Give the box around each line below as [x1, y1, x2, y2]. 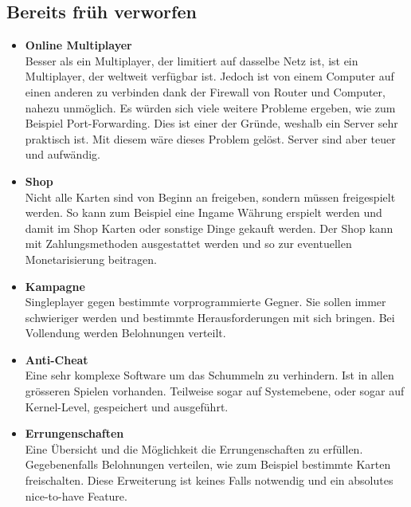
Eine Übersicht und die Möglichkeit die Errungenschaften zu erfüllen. [25, 440, 363, 457]
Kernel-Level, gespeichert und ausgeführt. [25, 398, 229, 415]
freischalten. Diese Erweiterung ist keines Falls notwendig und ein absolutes [25, 472, 393, 489]
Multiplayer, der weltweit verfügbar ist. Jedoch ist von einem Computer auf [25, 68, 394, 84]
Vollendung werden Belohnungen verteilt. [25, 324, 226, 341]
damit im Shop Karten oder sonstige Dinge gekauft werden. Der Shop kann [25, 219, 393, 236]
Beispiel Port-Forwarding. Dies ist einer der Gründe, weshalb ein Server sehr [25, 115, 398, 132]
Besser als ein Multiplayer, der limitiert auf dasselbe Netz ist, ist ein [25, 52, 358, 69]
